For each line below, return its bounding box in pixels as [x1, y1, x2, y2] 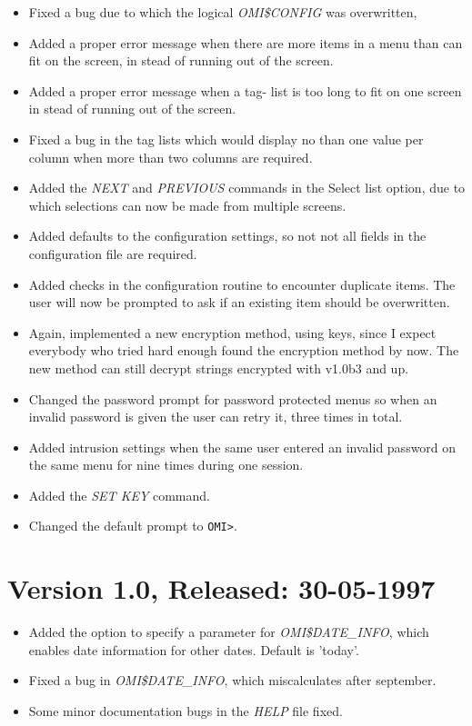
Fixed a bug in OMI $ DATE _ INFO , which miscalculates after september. [28, 671, 437, 690]
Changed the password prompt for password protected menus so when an [28, 389, 437, 408]
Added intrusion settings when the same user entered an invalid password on [28, 437, 457, 456]
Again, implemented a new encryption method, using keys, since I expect [28, 323, 437, 342]
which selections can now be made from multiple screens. [28, 195, 346, 214]
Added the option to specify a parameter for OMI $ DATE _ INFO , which [28, 622, 429, 641]
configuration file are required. [28, 244, 197, 263]
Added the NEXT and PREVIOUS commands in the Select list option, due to [28, 178, 466, 197]
